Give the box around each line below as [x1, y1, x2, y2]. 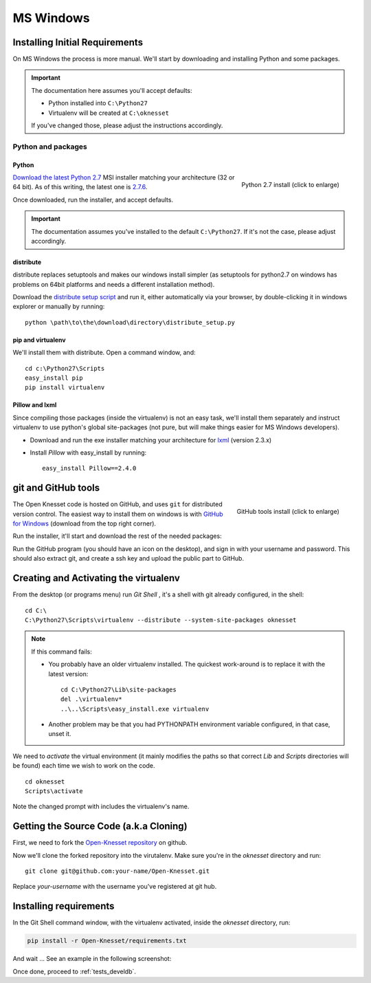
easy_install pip [25, 374, 83, 382]
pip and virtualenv [12, 336, 66, 344]
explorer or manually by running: [12, 303, 105, 311]
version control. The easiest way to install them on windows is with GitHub [12, 510, 223, 518]
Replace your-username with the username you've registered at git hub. [12, 883, 217, 891]
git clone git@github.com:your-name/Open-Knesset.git [25, 867, 210, 875]
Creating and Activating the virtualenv [12, 572, 180, 584]
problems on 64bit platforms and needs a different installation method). [12, 280, 215, 288]
